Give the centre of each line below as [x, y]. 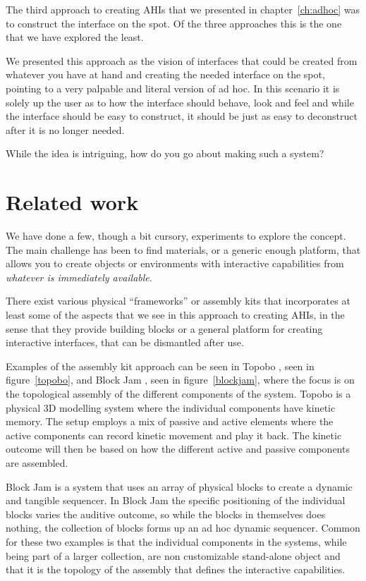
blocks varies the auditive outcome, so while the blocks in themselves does [166, 514]
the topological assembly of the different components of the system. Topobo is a [178, 393]
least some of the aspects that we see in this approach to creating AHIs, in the [175, 315]
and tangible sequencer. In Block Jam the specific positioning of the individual [176, 500]
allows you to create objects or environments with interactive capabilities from [175, 263]
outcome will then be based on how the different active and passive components [178, 449]
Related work [72, 202]
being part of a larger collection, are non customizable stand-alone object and [173, 555]
